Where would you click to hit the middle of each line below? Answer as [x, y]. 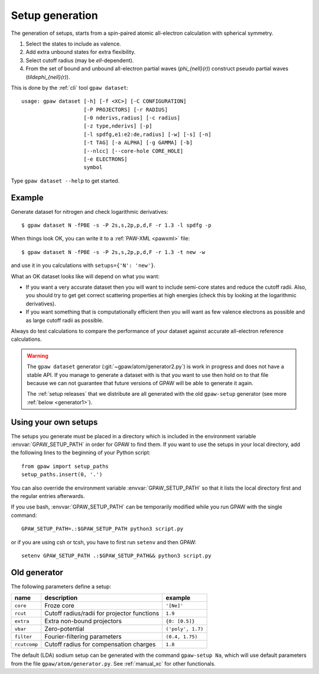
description [61, 598]
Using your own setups [54, 422]
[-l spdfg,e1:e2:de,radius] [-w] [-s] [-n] [148, 134]
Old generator [37, 572]
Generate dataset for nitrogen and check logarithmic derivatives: [89, 211]
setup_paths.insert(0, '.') [62, 475]
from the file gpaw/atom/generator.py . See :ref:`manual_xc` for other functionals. [113, 663]
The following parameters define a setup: [61, 586]
